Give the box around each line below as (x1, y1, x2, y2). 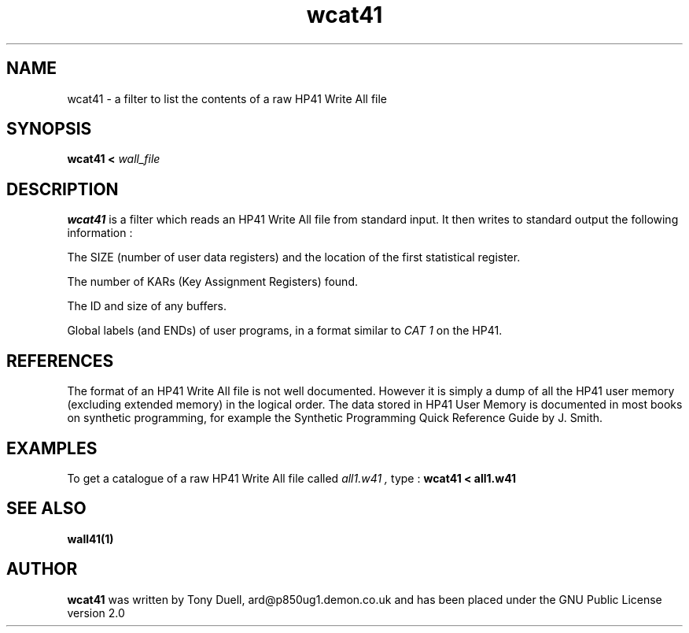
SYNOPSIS (6, 119, 92, 139)
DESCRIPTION (6, 179, 119, 199)
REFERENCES (6, 350, 114, 371)
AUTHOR (6, 559, 78, 579)
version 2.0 (67, 605, 125, 620)
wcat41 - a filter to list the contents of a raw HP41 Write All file (67, 91, 388, 105)
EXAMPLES (6, 438, 98, 458)
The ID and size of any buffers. (67, 299, 227, 313)
